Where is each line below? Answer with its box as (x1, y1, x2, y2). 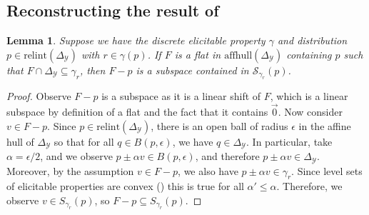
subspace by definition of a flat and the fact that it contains (6, 104, 268, 119)
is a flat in (174, 46, 221, 61)
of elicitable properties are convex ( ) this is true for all (6, 179, 244, 194)
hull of (6, 134, 34, 149)
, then (79, 62, 106, 77)
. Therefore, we (276, 179, 343, 194)
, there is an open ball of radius (151, 118, 288, 133)
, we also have (178, 163, 238, 178)
